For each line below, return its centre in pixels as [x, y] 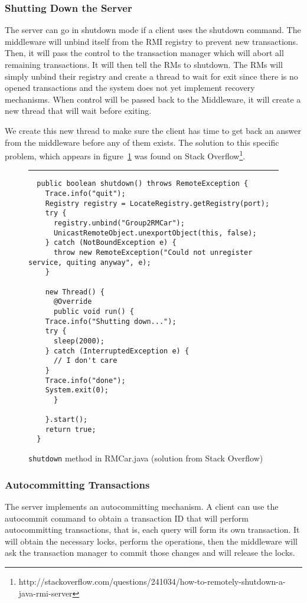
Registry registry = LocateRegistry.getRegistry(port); [157, 203]
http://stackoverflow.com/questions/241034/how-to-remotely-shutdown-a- [152, 581]
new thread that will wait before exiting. [78, 111]
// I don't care [85, 361]
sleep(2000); [79, 341]
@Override [73, 302]
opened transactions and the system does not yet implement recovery [130, 88]
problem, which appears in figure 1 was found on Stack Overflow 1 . [125, 155]
